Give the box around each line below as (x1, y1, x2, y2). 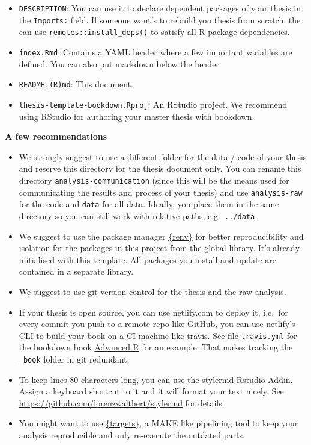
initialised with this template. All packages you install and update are (19, 253, 276, 266)
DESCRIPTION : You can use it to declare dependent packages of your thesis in (19, 2, 301, 14)
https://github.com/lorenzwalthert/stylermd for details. (19, 396, 225, 409)
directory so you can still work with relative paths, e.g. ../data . (19, 209, 258, 222)
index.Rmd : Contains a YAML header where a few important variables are (19, 45, 292, 58)
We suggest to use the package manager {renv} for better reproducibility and (19, 229, 304, 242)
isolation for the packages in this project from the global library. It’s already (19, 241, 300, 254)
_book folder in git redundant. (19, 352, 130, 365)
